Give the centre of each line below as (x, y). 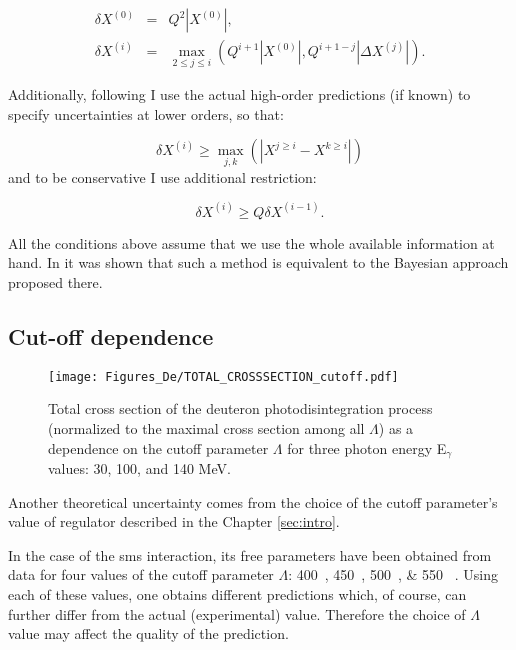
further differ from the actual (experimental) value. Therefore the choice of (237, 613)
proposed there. (55, 281)
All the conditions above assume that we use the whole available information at (251, 242)
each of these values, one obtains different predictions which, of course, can (237, 593)
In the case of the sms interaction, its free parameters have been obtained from (250, 554)
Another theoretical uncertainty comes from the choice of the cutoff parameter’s (253, 501)
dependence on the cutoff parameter (158, 447)
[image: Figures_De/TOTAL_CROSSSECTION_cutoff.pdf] (223, 376)
